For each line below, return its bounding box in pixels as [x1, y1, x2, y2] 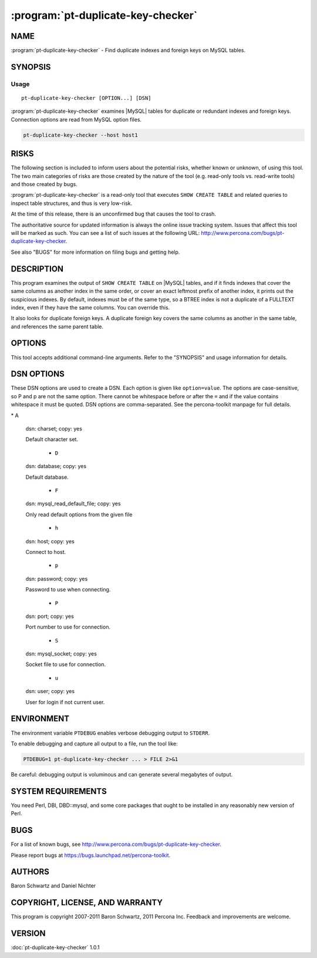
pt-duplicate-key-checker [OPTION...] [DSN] [21, 95, 152, 102]
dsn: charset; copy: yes [25, 425, 82, 432]
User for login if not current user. [25, 698, 105, 705]
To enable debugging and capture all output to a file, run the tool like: [11, 740, 178, 747]
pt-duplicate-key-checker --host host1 [23, 132, 138, 138]
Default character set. [25, 436, 79, 443]
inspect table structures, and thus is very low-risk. [11, 200, 133, 207]
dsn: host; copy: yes [25, 537, 75, 544]
